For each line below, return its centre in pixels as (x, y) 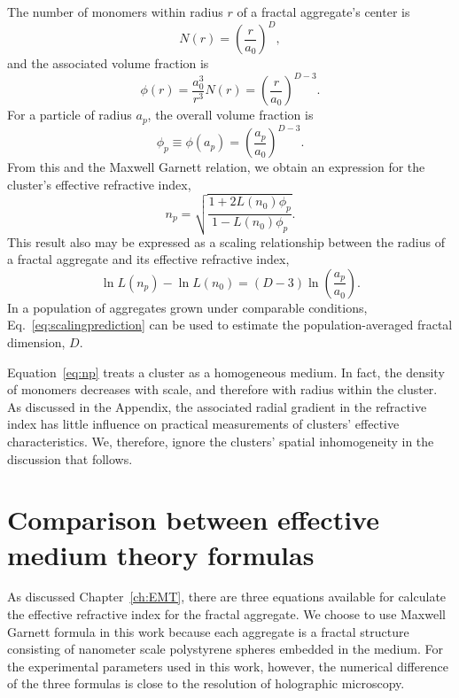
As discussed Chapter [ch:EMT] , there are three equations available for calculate (227, 597)
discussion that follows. (70, 458)
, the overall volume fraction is (230, 115)
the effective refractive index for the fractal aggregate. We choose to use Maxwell (226, 614)
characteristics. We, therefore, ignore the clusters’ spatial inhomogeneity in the (221, 441)
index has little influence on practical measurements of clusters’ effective (203, 424)
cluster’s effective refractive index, (99, 184)
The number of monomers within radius (115, 12)
